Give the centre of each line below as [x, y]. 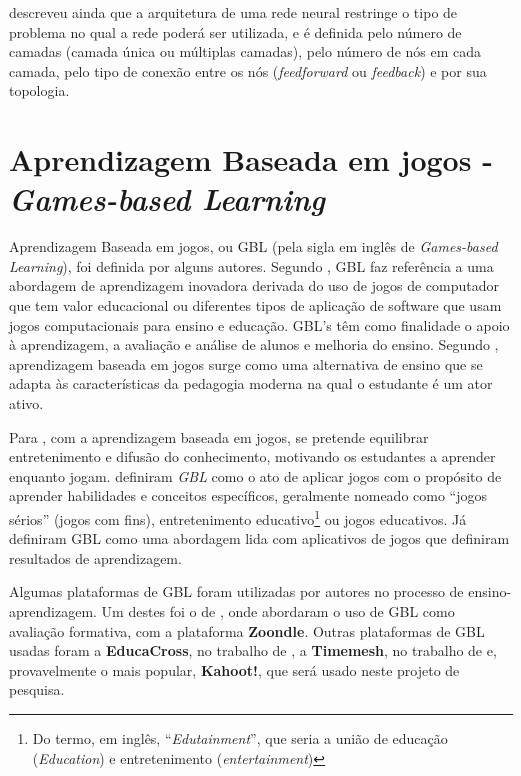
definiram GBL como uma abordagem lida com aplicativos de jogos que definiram [259, 538]
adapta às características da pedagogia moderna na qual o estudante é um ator [251, 383]
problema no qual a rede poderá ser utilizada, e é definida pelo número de [235, 31]
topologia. [39, 90]
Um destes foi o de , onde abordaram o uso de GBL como [278, 611]
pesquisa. [37, 689]
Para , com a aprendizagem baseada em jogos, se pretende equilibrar [219, 436]
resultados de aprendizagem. [95, 557]
